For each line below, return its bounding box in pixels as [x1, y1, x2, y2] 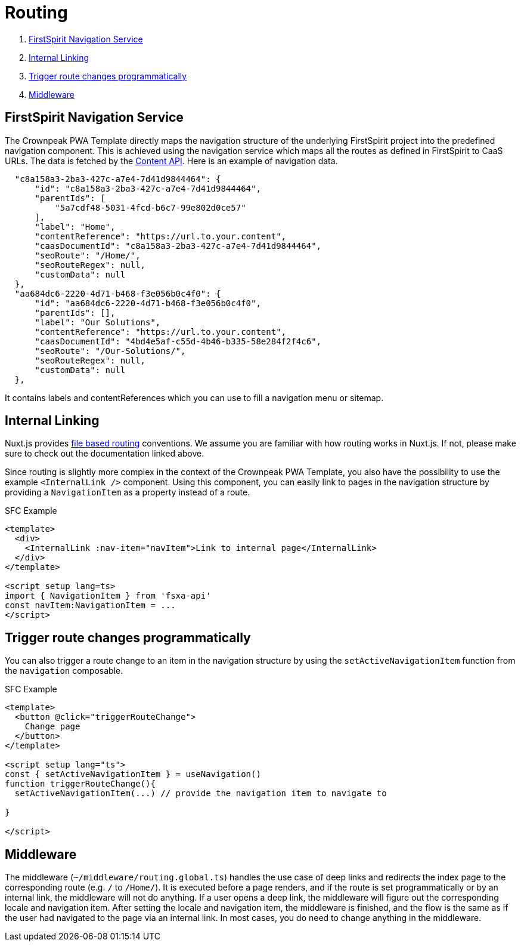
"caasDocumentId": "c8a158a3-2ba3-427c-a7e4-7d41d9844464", [35, 241, 322, 251]
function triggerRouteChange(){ [5, 779, 156, 789]
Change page [24, 722, 80, 732]
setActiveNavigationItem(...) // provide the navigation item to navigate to [14, 788, 387, 799]
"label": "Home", [35, 221, 116, 232]
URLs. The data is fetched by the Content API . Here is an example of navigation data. [5, 155, 338, 166]
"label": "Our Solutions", [35, 317, 161, 327]
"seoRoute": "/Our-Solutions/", [35, 346, 186, 356]
